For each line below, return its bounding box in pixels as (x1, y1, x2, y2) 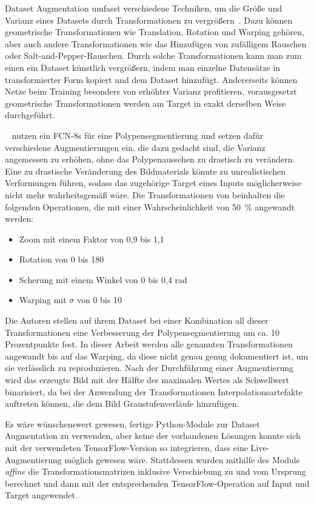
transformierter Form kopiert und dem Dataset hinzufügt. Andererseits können (5, 73, 298, 85)
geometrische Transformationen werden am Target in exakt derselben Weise (5, 96, 286, 109)
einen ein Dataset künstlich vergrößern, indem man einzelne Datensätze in (5, 61, 281, 73)
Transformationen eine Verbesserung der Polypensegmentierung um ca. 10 (5, 326, 280, 338)
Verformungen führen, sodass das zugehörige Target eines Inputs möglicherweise (5, 176, 302, 189)
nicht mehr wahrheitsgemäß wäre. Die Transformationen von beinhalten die (5, 188, 285, 201)
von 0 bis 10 (76, 293, 122, 306)
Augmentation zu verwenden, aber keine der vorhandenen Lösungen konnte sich (5, 429, 301, 442)
